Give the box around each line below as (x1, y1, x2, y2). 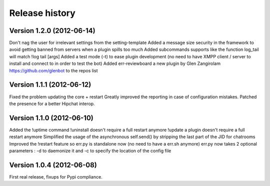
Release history (9, 7, 76, 18)
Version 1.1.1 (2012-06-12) (9, 80, 91, 89)
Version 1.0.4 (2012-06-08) (9, 161, 97, 169)
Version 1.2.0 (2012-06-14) (9, 26, 95, 35)
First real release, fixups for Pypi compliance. (9, 174, 102, 180)
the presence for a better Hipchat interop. (9, 100, 95, 107)
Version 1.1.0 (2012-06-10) (9, 114, 93, 122)
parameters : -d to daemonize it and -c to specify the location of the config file (9, 148, 171, 154)
